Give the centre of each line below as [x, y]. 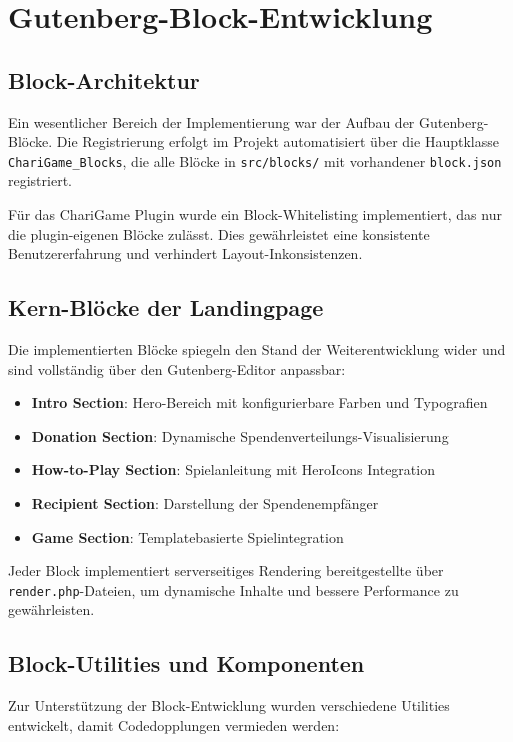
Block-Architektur [104, 79]
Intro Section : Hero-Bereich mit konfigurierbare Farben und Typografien [259, 402]
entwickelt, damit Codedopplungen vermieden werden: [174, 724]
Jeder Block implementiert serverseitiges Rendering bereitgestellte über [226, 570]
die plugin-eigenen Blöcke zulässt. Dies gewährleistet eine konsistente [219, 233]
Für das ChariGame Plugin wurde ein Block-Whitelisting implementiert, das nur [255, 214]
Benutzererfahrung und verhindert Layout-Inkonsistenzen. [185, 253]
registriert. [40, 180]
